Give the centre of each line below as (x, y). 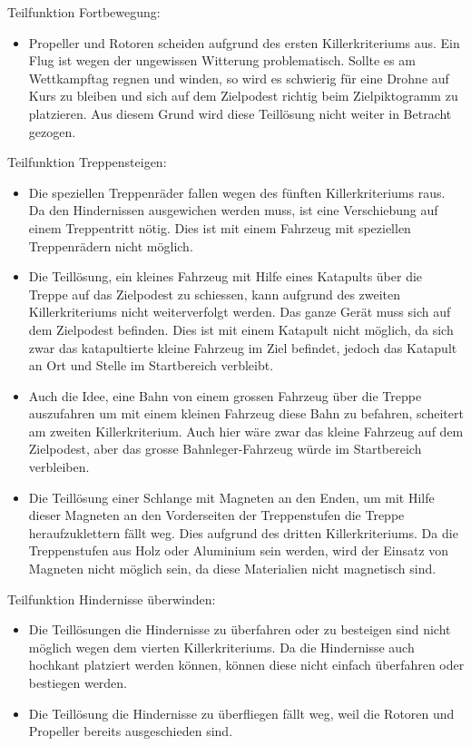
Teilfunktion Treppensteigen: (87, 162)
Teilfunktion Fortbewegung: (84, 12)
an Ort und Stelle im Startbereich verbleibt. (151, 365)
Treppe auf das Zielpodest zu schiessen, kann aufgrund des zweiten (215, 294)
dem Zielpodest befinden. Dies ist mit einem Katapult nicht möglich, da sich (241, 329)
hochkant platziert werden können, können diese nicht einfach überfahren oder (246, 665)
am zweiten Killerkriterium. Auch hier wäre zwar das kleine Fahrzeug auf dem (246, 431)
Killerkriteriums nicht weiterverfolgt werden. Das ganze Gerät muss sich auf (240, 312)
